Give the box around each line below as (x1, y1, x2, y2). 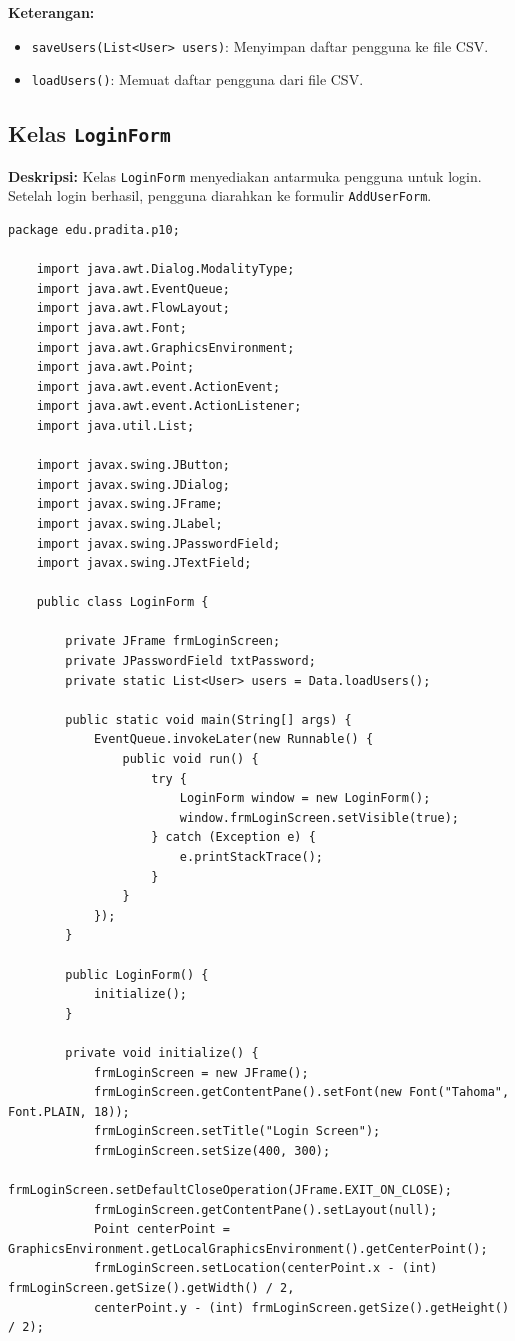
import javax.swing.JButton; (36, 458, 230, 473)
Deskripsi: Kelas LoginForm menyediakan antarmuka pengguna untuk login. (8, 165, 482, 186)
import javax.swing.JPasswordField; (36, 536, 281, 551)
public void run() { (122, 752, 259, 767)
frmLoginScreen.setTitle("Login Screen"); (93, 1124, 381, 1139)
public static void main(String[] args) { (65, 712, 352, 727)
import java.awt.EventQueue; (36, 281, 230, 296)
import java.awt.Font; (36, 320, 187, 335)
